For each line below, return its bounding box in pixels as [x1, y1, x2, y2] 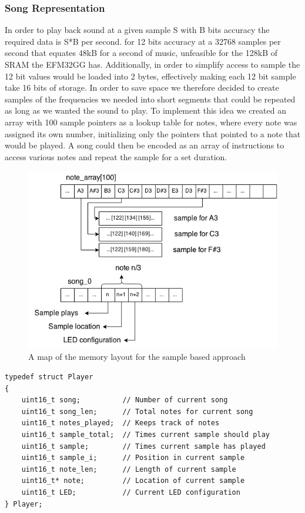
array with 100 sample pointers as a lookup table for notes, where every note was [5, 115, 297, 128]
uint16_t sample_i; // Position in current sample [21, 454, 245, 462]
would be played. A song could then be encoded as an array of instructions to [5, 139, 284, 151]
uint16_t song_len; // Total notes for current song [21, 407, 253, 416]
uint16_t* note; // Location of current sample [21, 476, 245, 485]
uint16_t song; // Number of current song [21, 396, 228, 405]
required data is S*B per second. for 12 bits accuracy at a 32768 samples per [5, 35, 281, 47]
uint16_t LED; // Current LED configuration [21, 488, 240, 497]
